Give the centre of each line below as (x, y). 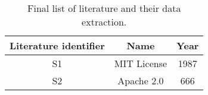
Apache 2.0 (141, 80)
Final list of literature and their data (104, 8)
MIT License (141, 63)
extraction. (104, 22)
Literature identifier (57, 45)
